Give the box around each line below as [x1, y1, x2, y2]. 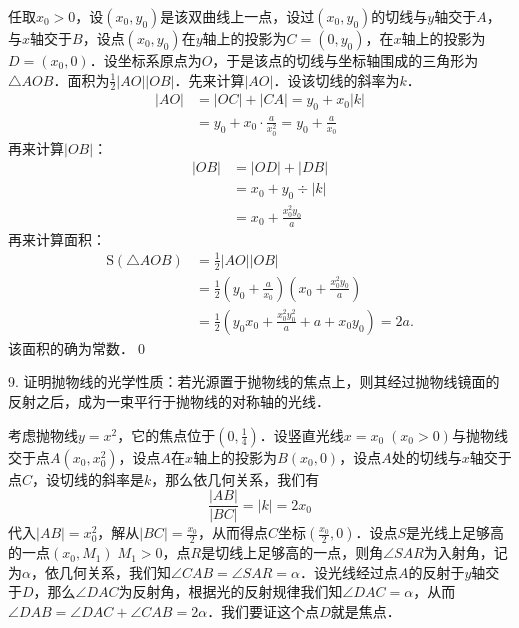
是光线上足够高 [406, 522, 505, 543]
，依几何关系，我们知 [30, 561, 171, 582]
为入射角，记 [423, 542, 508, 563]
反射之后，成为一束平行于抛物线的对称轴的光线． [8, 391, 330, 412]
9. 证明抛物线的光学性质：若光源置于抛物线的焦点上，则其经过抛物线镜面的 [8, 371, 500, 392]
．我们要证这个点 [207, 601, 320, 622]
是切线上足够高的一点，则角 [201, 542, 384, 563]
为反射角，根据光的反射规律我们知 [118, 581, 343, 602]
